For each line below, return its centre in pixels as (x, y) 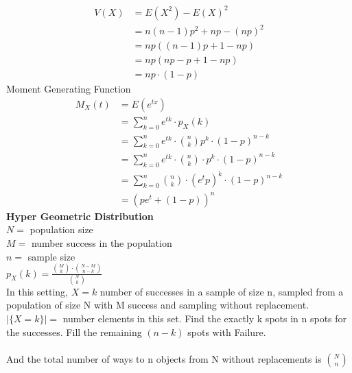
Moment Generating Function (69, 89)
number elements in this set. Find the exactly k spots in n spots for (205, 318)
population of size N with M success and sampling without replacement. (158, 305)
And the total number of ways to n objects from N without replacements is (164, 358)
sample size (51, 256)
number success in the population (102, 243)
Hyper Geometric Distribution (80, 216)
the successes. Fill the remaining (74, 332)
